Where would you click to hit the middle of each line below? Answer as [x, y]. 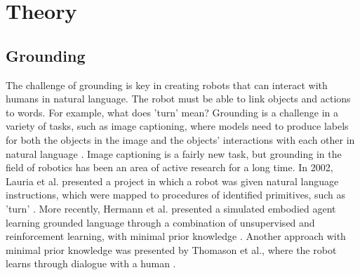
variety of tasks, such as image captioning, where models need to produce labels [177, 126]
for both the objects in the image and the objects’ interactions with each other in [180, 139]
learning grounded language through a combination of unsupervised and [160, 222]
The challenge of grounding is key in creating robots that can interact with [167, 85]
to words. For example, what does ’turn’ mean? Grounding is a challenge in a [172, 112]
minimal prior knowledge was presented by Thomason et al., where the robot [171, 249]
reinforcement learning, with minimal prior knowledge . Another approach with [176, 236]
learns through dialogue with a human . [91, 263]
